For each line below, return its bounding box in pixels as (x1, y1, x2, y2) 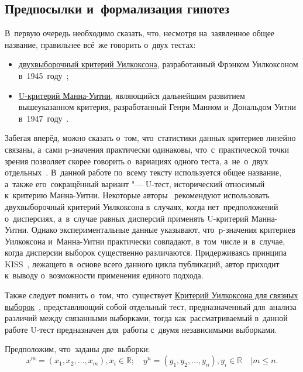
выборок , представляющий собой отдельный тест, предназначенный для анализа (5, 300, 297, 312)
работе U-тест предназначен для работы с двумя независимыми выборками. (5, 323, 277, 335)
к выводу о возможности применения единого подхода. (5, 269, 204, 281)
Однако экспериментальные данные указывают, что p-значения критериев (31, 223, 295, 236)
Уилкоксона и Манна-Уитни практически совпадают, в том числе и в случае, (5, 235, 285, 247)
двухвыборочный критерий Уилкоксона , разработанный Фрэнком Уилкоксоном (18, 58, 298, 70)
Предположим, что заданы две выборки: (5, 343, 150, 355)
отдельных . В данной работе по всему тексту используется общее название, (5, 166, 281, 178)
